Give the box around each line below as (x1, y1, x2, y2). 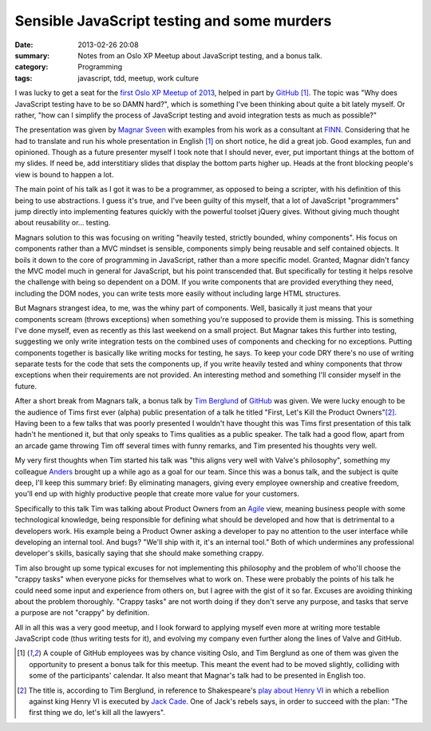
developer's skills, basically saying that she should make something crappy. (14, 548, 264, 558)
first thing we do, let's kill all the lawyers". (29, 708, 165, 717)
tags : (14, 73, 33, 83)
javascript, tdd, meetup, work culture (77, 73, 200, 83)
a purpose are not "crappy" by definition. (14, 608, 150, 618)
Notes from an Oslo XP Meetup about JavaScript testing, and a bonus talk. (77, 50, 322, 60)
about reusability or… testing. (14, 218, 111, 228)
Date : (14, 40, 34, 50)
